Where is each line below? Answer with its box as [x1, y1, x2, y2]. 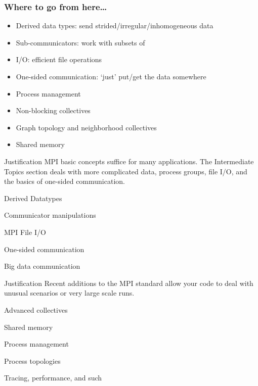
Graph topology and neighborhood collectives [16, 122, 157, 132]
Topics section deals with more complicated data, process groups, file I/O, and [4, 166, 247, 176]
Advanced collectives [4, 304, 68, 315]
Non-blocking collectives [16, 105, 91, 116]
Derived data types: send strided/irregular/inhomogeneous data [16, 20, 213, 31]
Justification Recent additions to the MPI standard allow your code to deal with [4, 277, 253, 288]
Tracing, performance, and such [4, 372, 102, 383]
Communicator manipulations [4, 210, 96, 220]
